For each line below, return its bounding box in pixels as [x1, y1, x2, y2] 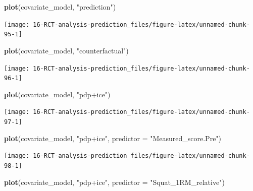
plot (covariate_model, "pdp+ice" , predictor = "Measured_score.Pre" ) [4, 133, 222, 143]
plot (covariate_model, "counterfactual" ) [4, 45, 129, 55]
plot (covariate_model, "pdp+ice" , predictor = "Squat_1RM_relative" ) [4, 176, 225, 187]
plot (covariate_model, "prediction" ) [4, 2, 116, 12]
